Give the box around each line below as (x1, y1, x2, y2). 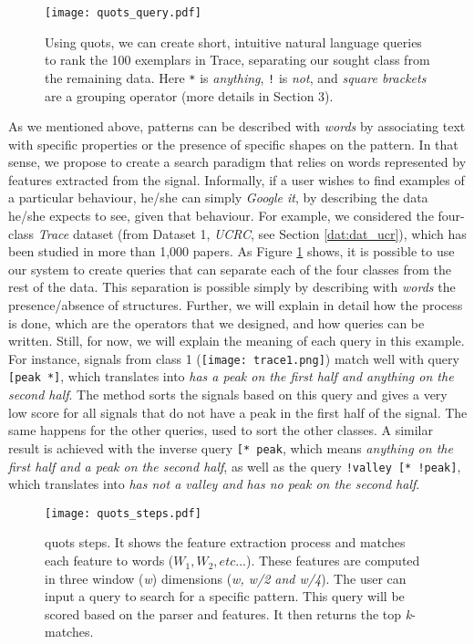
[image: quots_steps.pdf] (45, 506, 201, 520)
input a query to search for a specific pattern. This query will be (45, 587, 405, 606)
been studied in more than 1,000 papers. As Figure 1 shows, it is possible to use (8, 242, 455, 261)
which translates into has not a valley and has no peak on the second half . (8, 474, 420, 493)
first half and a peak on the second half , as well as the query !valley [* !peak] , (8, 456, 461, 475)
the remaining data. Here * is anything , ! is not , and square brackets (45, 68, 427, 87)
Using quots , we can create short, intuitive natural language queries (45, 32, 422, 51)
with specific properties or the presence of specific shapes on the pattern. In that (8, 134, 459, 153)
